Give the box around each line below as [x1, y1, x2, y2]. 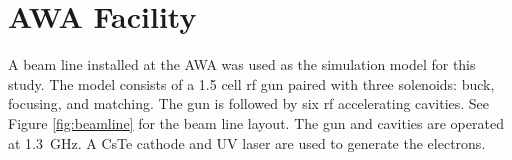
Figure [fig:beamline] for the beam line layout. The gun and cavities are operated [8, 112, 504, 133]
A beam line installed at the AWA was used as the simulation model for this [8, 54, 476, 75]
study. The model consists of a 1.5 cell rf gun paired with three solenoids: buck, [8, 73, 495, 94]
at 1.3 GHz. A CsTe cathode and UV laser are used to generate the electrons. [8, 132, 486, 153]
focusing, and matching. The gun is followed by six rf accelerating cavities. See [8, 93, 490, 114]
